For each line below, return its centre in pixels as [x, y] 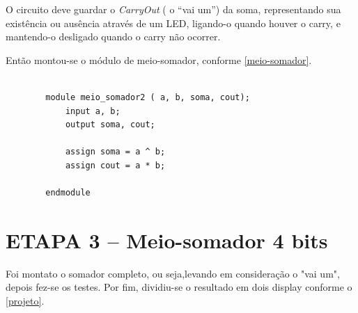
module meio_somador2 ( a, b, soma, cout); [148, 97]
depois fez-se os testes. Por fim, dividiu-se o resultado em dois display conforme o [179, 287]
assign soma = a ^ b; [115, 152]
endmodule [68, 193]
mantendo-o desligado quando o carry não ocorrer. [113, 37]
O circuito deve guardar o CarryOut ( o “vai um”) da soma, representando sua [173, 9]
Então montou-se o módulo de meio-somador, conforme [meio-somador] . [159, 59]
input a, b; [93, 111]
